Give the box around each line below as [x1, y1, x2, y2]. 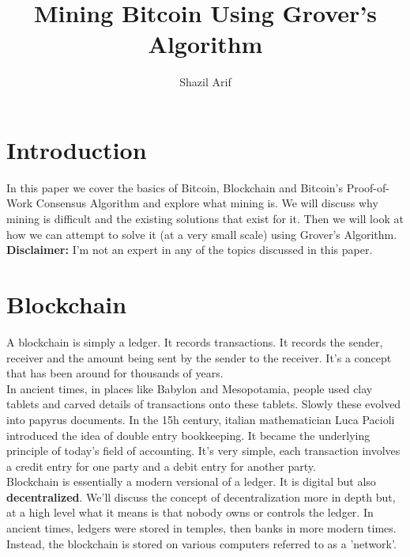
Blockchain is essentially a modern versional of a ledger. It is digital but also [6, 473, 376, 490]
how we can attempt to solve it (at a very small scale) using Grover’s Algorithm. [6, 225, 397, 242]
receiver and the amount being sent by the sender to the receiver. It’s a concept [6, 349, 392, 366]
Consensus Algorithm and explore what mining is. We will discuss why [36, 195, 378, 211]
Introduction [6, 133, 147, 165]
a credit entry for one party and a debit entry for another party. [6, 457, 316, 474]
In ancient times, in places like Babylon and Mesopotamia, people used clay [6, 380, 373, 396]
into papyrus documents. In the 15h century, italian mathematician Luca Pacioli [6, 411, 395, 427]
